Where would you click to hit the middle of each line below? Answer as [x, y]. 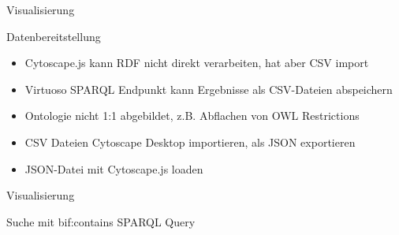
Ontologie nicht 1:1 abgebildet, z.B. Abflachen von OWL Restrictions [192, 116]
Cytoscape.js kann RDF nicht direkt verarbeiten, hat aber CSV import [197, 63]
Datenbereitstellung [54, 36]
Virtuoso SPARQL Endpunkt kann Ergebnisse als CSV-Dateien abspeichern [209, 89]
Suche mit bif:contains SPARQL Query [101, 221]
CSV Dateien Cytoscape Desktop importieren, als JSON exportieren [190, 142]
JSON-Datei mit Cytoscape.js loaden [114, 168]
